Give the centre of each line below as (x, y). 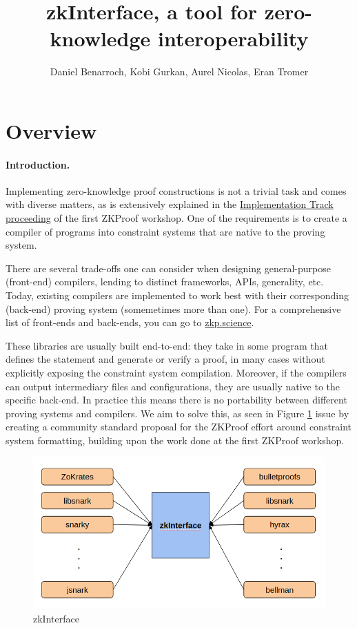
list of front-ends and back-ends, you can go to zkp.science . (130, 322)
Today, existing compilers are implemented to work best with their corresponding (177, 295)
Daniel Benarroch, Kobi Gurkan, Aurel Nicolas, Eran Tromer (179, 72)
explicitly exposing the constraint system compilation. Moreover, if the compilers (176, 373)
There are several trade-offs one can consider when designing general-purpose (168, 268)
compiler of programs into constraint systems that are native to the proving (165, 231)
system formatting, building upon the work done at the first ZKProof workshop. (175, 440)
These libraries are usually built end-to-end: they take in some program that (167, 345)
